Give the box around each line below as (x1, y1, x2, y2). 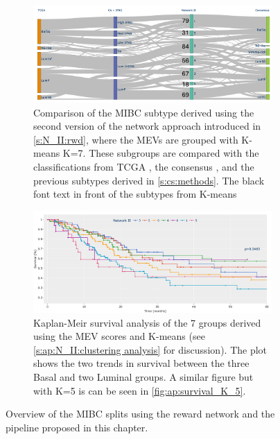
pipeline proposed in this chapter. (6, 420, 148, 434)
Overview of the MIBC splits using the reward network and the (6, 406, 275, 421)
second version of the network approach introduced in (33, 119, 261, 133)
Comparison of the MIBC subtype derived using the (33, 105, 254, 119)
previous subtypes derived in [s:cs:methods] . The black (33, 173, 265, 187)
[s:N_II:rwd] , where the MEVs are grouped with (33, 132, 238, 146)
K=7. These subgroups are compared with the (62, 146, 259, 160)
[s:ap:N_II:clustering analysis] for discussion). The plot (33, 342, 268, 356)
